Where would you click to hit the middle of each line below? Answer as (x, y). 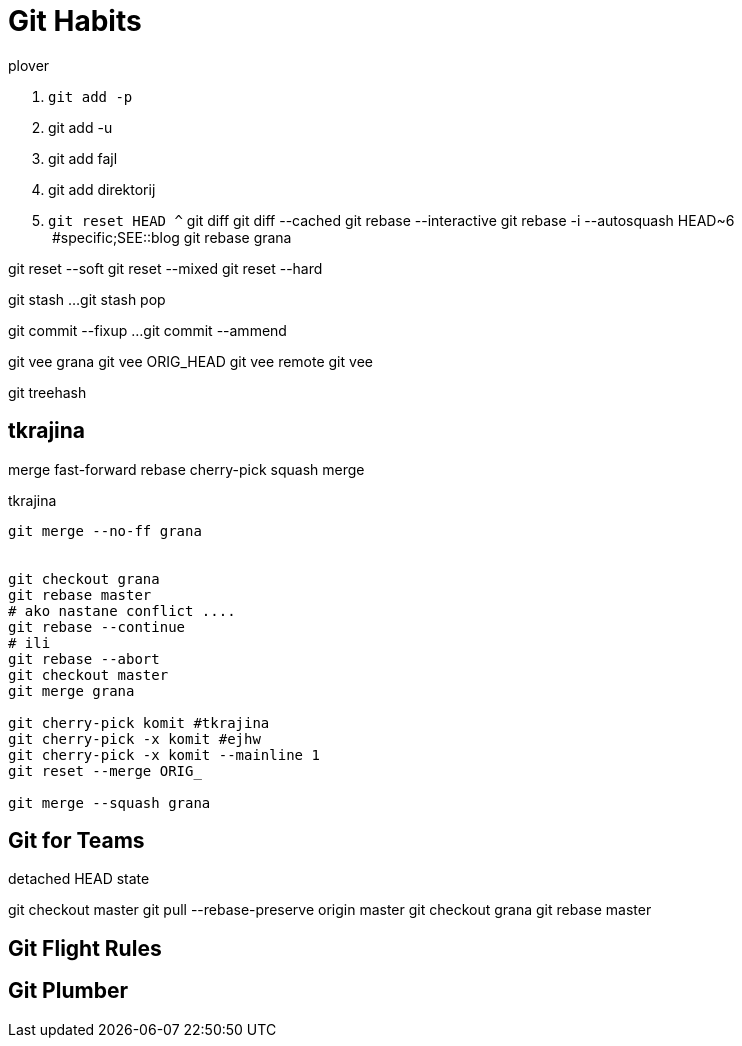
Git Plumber (68, 991)
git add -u (80, 127)
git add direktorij (102, 189)
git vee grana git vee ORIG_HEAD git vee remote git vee (190, 361)
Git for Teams (76, 841)
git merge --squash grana (109, 802)
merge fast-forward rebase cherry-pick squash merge (186, 469)
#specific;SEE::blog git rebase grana (171, 237)
